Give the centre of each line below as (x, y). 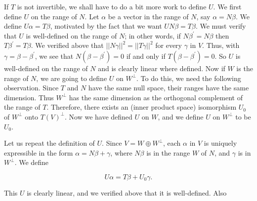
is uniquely (220, 143)
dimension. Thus (29, 97)
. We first (227, 6)
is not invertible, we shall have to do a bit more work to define (112, 6)
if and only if (146, 56)
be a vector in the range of (148, 16)
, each (172, 143)
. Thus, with (221, 45)
